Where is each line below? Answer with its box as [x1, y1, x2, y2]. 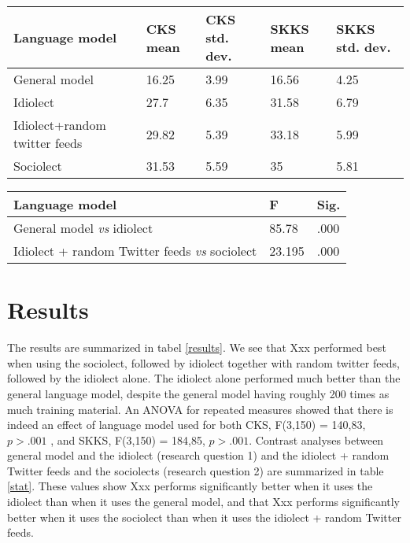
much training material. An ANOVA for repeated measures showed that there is [7, 401, 393, 417]
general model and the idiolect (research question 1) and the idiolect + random [7, 447, 390, 464]
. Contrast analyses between [249, 431, 384, 448]
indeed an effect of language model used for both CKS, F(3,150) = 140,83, [7, 416, 366, 433]
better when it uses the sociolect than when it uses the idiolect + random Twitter [7, 508, 401, 525]
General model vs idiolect [13, 219, 153, 237]
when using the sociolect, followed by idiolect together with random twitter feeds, [7, 354, 400, 371]
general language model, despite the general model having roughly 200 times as [7, 385, 390, 401]
